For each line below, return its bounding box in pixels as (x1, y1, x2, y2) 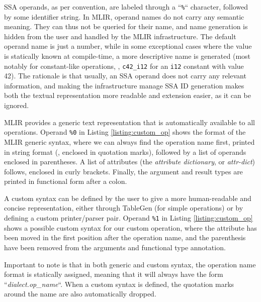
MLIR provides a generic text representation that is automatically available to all (4, 117, 255, 127)
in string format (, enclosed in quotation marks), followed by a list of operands (4, 146, 246, 157)
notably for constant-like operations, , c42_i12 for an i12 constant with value (4, 60, 244, 71)
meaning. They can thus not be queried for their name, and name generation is (4, 21, 248, 32)
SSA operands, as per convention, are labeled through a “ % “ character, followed (4, 2, 248, 12)
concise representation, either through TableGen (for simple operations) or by (4, 203, 243, 213)
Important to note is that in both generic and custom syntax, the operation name (4, 259, 256, 269)
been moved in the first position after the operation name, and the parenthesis (4, 232, 246, 243)
